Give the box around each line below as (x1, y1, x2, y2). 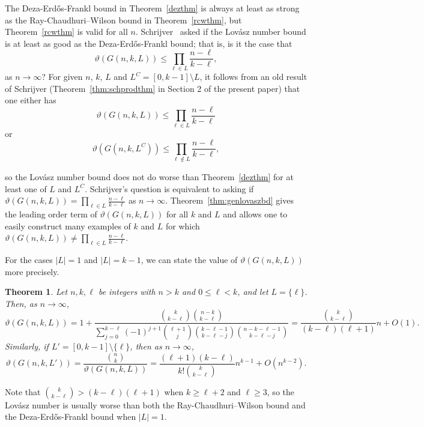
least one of (5, 182, 47, 195)
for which (165, 219, 200, 232)
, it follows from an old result (199, 70, 307, 83)
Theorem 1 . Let (5, 285, 68, 298)
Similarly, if (5, 340, 49, 353)
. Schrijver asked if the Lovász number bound (135, 25, 306, 38)
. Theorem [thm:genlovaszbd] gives (165, 194, 294, 207)
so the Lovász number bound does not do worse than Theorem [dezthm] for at (5, 171, 294, 183)
